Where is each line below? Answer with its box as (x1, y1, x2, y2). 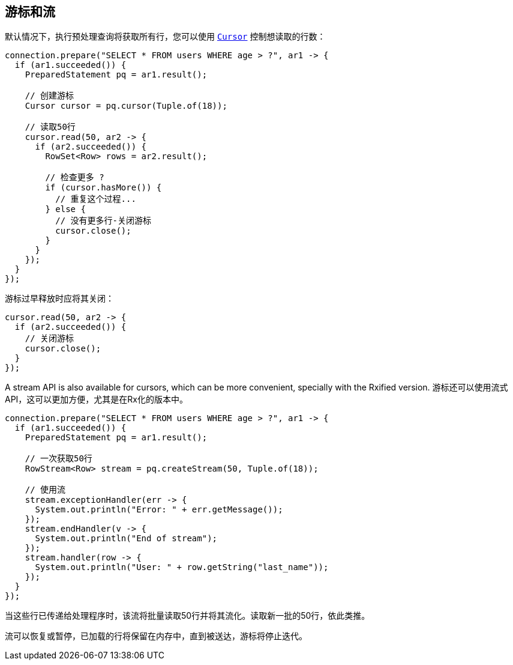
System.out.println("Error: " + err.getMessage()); (35, 505, 283, 515)
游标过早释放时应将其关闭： (5, 293, 114, 304)
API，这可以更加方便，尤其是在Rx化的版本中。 (5, 394, 188, 405)
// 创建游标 (25, 91, 74, 101)
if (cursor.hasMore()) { (45, 183, 162, 193)
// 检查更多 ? (45, 172, 104, 183)
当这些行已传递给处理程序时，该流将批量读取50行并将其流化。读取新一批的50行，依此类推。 (5, 610, 370, 621)
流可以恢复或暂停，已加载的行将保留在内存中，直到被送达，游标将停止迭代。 (5, 631, 307, 642)
